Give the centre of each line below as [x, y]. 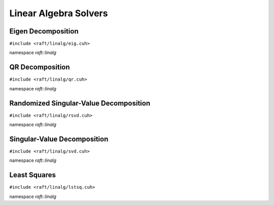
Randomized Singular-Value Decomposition [80, 103]
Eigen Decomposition [44, 31]
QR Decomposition [40, 67]
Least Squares [32, 175]
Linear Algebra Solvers [59, 13]
